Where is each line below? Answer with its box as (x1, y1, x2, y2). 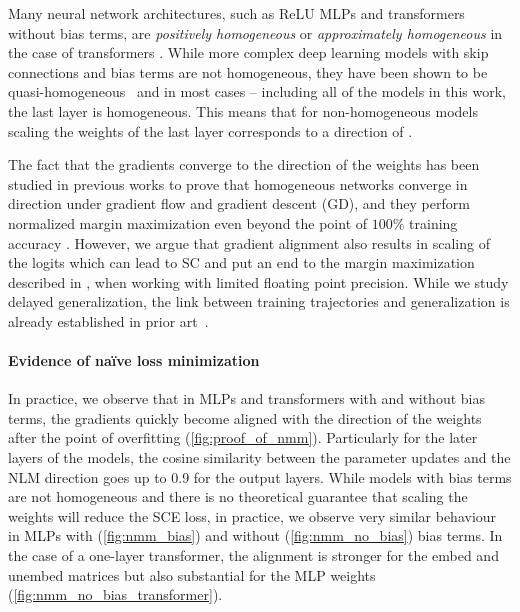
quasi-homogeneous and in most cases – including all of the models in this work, (8, 81, 506, 102)
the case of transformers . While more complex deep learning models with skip (8, 42, 489, 63)
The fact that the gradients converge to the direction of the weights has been (8, 154, 480, 175)
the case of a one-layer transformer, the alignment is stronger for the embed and (8, 545, 499, 566)
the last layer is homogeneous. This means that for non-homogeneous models (8, 100, 478, 121)
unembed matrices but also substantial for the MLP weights (8, 564, 376, 585)
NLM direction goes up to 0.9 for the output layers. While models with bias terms (8, 466, 512, 487)
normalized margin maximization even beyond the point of (8, 212, 368, 233)
